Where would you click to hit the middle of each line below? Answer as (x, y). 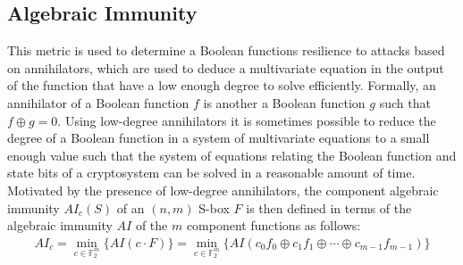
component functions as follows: (274, 225)
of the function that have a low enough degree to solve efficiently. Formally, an (222, 85)
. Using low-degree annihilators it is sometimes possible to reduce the (247, 120)
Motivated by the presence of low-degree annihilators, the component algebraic (223, 190)
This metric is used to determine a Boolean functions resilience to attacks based (226, 50)
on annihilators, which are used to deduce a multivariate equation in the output (226, 67)
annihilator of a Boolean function (98, 102)
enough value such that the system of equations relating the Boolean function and (232, 155)
